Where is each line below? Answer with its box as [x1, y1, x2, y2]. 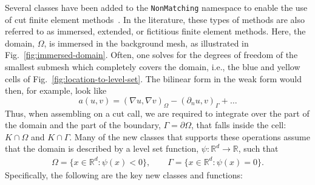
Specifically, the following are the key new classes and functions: [5, 168, 243, 181]
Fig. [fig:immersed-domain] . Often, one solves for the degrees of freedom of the [5, 48, 298, 61]
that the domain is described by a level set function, [5, 142, 199, 155]
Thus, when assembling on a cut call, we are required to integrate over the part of [5, 106, 310, 119]
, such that [238, 142, 279, 155]
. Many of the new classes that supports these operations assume [69, 130, 310, 143]
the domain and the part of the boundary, [5, 118, 161, 131]
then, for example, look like [5, 84, 107, 97]
